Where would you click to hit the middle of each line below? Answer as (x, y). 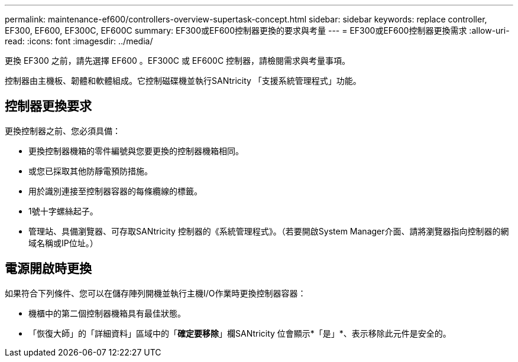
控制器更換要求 (48, 106)
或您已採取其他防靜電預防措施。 (90, 171)
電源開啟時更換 (48, 269)
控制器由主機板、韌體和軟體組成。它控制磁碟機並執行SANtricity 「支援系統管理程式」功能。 (183, 81)
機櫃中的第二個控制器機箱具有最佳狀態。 (107, 313)
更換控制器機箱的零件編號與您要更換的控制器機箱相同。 (136, 151)
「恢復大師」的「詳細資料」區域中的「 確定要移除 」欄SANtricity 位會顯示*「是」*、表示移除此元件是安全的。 (240, 333)
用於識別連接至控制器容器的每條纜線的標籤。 (115, 191)
